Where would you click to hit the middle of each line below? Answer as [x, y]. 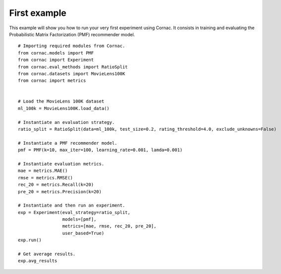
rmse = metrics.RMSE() [46, 178]
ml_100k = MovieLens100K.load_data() [64, 108]
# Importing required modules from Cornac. [72, 46]
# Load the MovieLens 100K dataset [61, 101]
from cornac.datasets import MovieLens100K [72, 74]
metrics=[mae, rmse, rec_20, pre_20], [109, 226]
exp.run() [30, 240]
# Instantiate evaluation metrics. [61, 164]
